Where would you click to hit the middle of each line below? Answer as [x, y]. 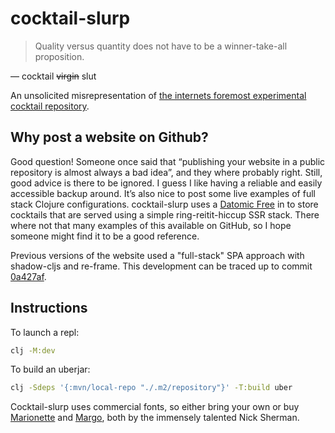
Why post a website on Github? [109, 137]
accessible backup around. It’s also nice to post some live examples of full [163, 193]
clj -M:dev [33, 350]
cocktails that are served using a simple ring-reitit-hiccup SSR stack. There [165, 214]
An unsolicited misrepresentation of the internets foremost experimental [158, 95]
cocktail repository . [50, 106]
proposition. [59, 56]
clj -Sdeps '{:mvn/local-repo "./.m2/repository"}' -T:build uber [151, 388]
